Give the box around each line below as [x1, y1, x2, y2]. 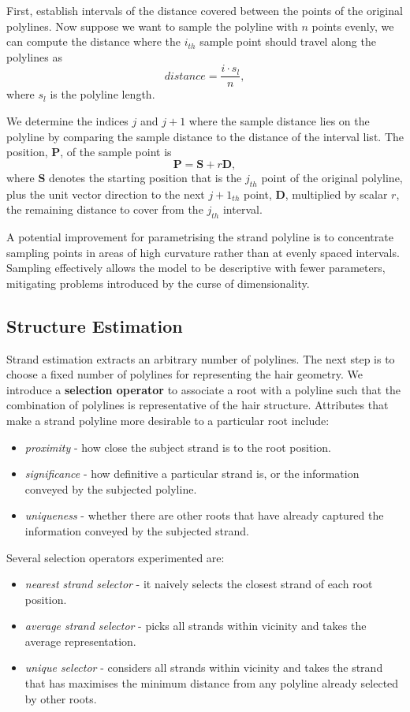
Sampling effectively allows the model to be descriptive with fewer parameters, [6, 259, 386, 276]
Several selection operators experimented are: [6, 549, 225, 565]
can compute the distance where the [6, 33, 181, 50]
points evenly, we [311, 17, 394, 34]
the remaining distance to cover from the [6, 201, 203, 218]
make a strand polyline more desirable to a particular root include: [6, 412, 330, 428]
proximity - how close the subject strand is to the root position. [24, 438, 331, 455]
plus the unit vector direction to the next [6, 185, 205, 202]
